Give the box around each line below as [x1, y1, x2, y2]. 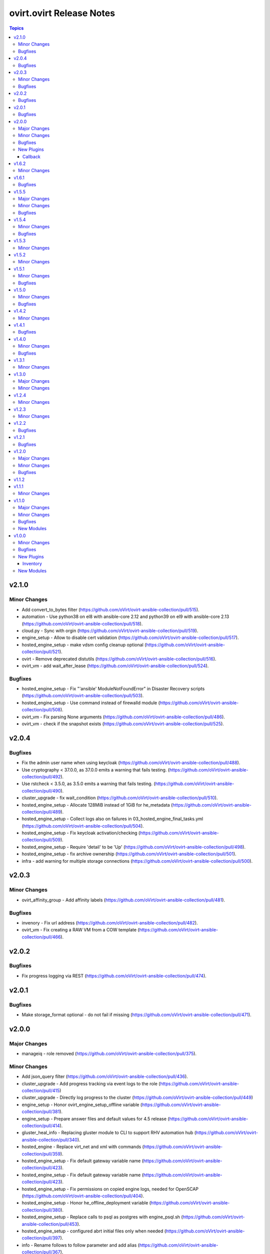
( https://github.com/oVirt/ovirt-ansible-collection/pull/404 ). [21, 1193, 144, 1199]
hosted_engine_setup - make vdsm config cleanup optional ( [21, 642, 146, 648]
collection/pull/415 [21, 1087, 60, 1093]
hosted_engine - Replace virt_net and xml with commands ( [21, 1144, 144, 1150]
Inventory [22, 561, 42, 567]
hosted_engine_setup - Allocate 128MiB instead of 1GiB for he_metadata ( [21, 802, 173, 808]
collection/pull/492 [21, 773, 61, 779]
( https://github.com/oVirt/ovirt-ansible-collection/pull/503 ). [21, 693, 144, 699]
